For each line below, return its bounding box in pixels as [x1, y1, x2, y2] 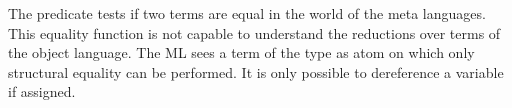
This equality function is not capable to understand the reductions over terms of [8, 22, 501, 43]
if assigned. [8, 81, 76, 102]
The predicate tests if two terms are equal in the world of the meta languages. [8, 3, 486, 23]
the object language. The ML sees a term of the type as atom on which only [8, 42, 475, 63]
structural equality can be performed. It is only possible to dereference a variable [8, 61, 504, 82]
